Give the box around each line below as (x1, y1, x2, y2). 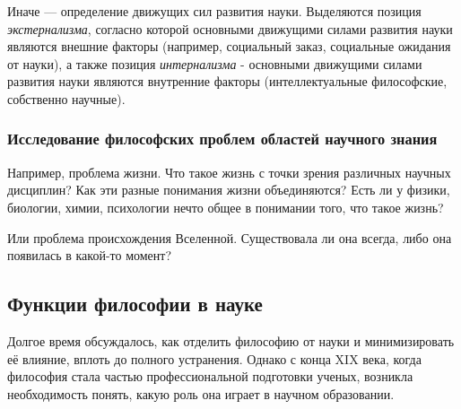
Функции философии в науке (7, 290, 263, 318)
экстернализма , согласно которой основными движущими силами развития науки (7, 19, 453, 38)
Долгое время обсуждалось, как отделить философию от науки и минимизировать (7, 331, 455, 350)
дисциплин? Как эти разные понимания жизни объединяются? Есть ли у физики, (7, 180, 450, 199)
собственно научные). (7, 89, 126, 108)
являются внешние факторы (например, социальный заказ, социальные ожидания (7, 37, 451, 56)
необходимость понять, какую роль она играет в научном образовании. (7, 384, 395, 403)
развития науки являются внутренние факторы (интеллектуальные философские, (7, 72, 448, 91)
